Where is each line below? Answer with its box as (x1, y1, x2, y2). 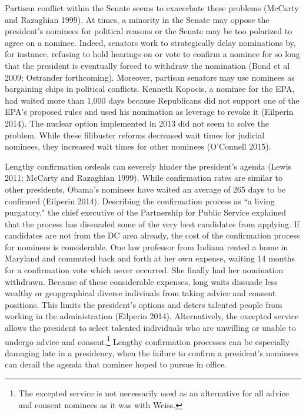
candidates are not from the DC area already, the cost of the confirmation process (5, 229, 300, 241)
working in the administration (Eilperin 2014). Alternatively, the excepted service (5, 310, 299, 322)
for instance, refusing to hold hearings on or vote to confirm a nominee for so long (5, 48, 300, 60)
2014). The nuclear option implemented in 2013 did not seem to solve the (5, 117, 269, 129)
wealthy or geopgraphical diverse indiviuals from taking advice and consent (5, 287, 276, 299)
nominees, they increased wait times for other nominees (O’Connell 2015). (5, 140, 271, 153)
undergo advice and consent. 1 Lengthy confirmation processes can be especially (5, 333, 290, 347)
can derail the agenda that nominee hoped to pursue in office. (5, 358, 227, 370)
